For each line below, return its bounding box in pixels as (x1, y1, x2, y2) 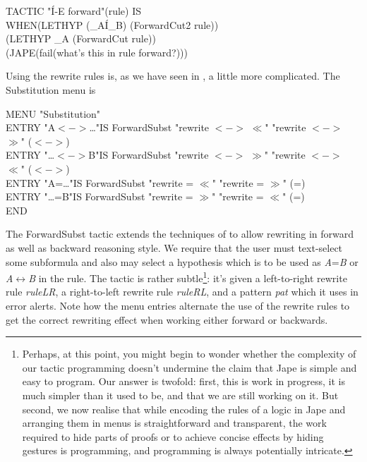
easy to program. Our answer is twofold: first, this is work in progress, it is (22, 374, 345, 389)
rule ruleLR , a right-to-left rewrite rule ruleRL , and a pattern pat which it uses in (6, 284, 359, 299)
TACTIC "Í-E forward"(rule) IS (6, 4, 142, 18)
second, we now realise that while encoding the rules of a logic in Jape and (22, 401, 346, 416)
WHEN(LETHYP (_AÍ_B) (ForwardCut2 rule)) (6, 17, 219, 32)
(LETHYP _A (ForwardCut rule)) (6, 31, 156, 46)
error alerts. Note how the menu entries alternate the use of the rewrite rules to (6, 298, 350, 312)
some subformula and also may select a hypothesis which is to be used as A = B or (6, 254, 359, 269)
